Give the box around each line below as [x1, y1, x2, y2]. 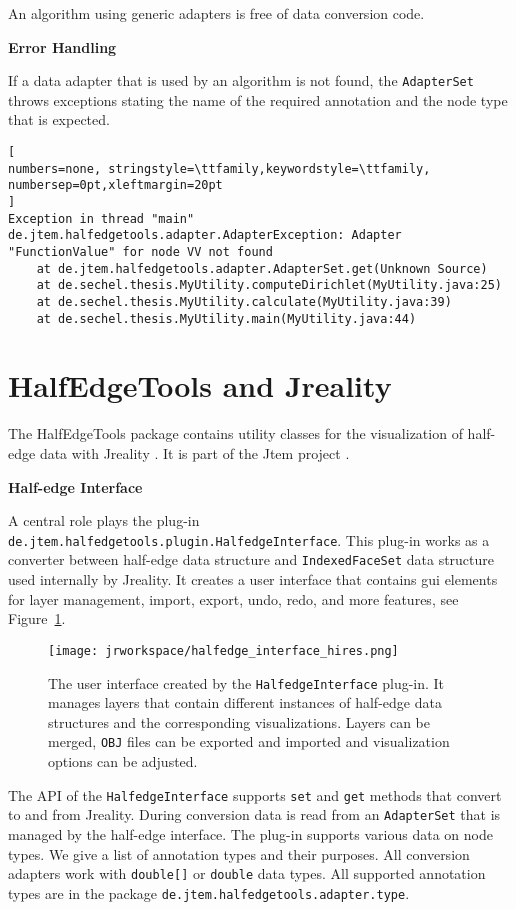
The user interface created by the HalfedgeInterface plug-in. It [48, 672, 445, 693]
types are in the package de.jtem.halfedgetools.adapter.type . [8, 882, 410, 903]
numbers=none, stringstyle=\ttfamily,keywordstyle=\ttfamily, [8, 161, 431, 176]
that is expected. [8, 109, 110, 130]
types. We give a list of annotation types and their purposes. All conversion [8, 843, 470, 864]
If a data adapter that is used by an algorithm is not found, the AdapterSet [8, 70, 474, 91]
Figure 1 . [8, 608, 66, 629]
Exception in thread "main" [8, 211, 195, 226]
